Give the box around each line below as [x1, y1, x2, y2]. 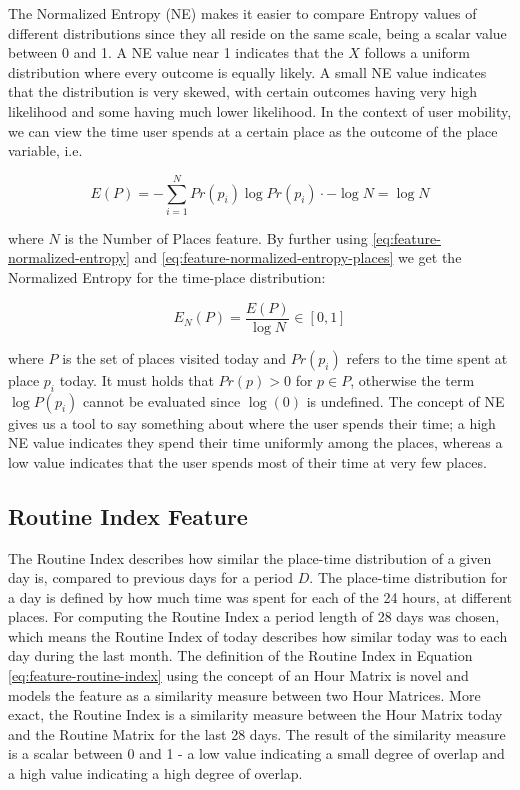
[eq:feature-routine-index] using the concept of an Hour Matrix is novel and [8, 665, 469, 686]
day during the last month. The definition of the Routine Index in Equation [8, 645, 473, 666]
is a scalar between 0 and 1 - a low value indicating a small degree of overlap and [8, 743, 505, 764]
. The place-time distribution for [309, 567, 508, 588]
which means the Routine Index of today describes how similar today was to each [8, 625, 508, 646]
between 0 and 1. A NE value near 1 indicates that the [8, 42, 344, 63]
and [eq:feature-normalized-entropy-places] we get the [134, 247, 462, 268]
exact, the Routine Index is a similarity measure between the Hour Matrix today [8, 704, 503, 725]
